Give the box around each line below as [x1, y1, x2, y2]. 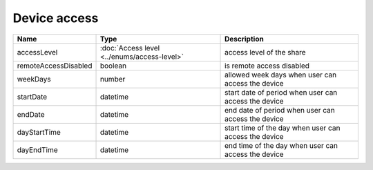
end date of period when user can [224, 105, 335, 115]
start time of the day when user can [224, 123, 341, 133]
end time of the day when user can [224, 140, 338, 150]
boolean [99, 61, 127, 70]
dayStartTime [17, 127, 61, 137]
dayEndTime [17, 145, 58, 155]
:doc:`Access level [99, 43, 160, 53]
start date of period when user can [224, 87, 338, 97]
